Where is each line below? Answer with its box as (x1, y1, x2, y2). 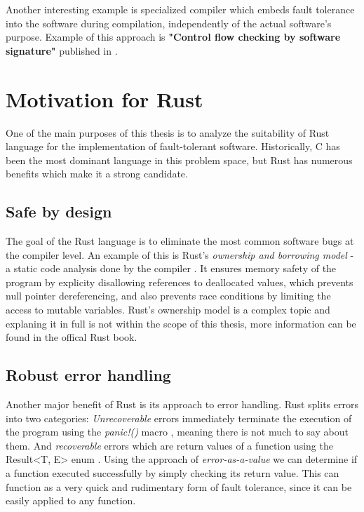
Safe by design (6, 201, 112, 222)
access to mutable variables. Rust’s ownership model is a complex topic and (6, 302, 330, 317)
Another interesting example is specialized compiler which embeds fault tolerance (6, 2, 355, 16)
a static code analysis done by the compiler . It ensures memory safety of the (6, 261, 337, 276)
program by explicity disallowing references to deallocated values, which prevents (6, 274, 353, 289)
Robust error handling (6, 364, 171, 386)
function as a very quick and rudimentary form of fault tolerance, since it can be (6, 479, 352, 494)
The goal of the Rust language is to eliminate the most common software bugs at (6, 234, 354, 248)
